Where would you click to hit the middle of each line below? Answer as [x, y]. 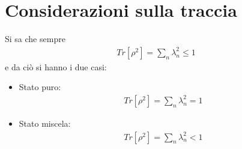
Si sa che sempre [35, 39]
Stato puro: [40, 87]
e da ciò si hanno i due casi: [56, 66]
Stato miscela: [45, 123]
